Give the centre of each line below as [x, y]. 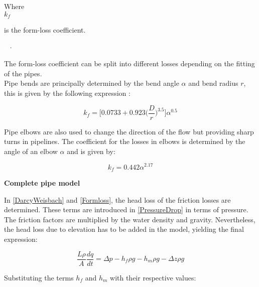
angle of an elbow [31, 151]
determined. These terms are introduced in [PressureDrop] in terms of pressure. [126, 209]
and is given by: [91, 151]
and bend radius [213, 83]
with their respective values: [153, 277]
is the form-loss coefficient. [45, 30]
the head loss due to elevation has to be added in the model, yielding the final [124, 229]
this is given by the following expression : [67, 93]
